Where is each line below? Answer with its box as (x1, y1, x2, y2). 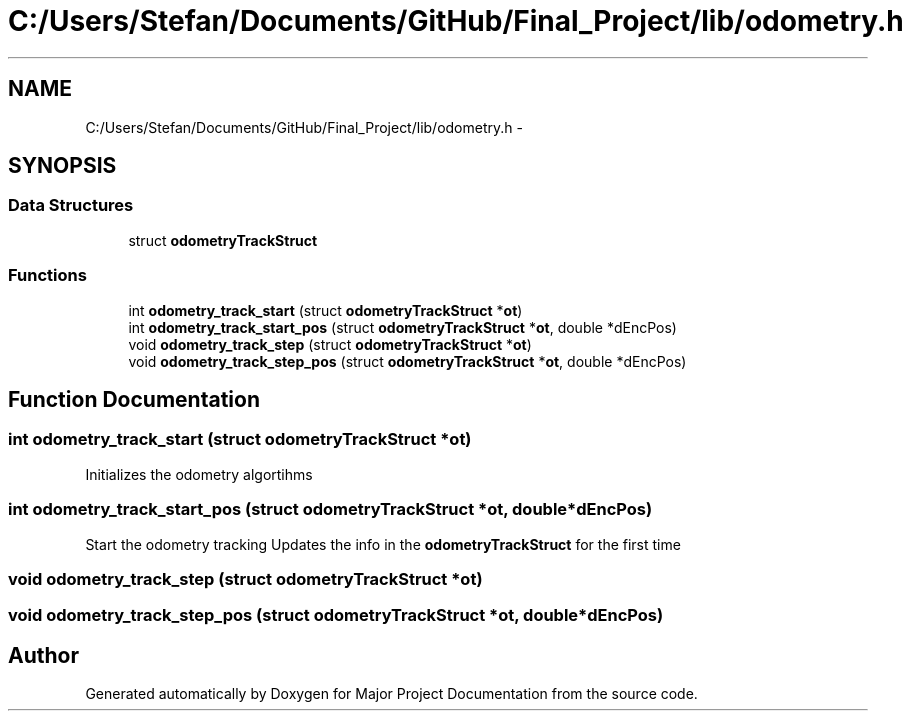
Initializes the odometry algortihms (85, 465, 313, 483)
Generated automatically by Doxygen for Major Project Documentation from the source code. (85, 685, 698, 703)
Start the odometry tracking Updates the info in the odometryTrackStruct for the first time (85, 535, 681, 553)
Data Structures (8, 195, 134, 216)
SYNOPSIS (8, 153, 117, 179)
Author (8, 642, 79, 668)
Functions (8, 265, 87, 286)
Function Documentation (8, 386, 260, 412)
